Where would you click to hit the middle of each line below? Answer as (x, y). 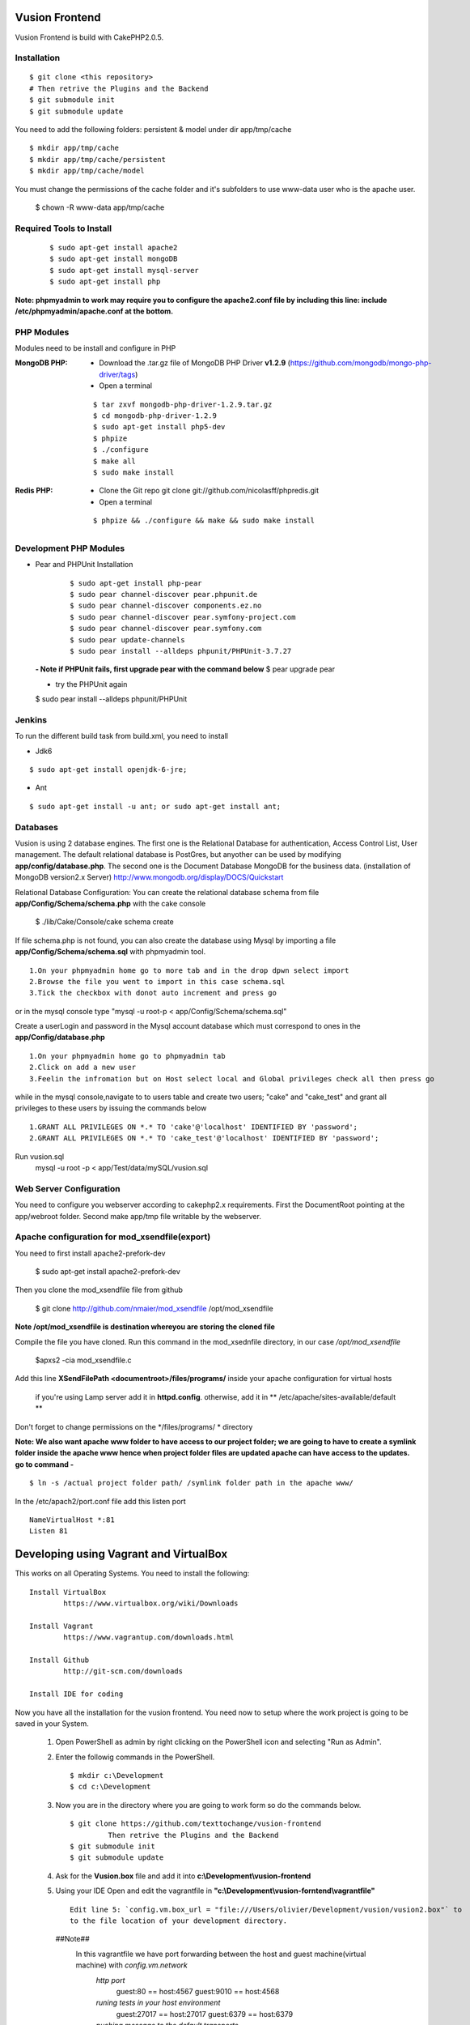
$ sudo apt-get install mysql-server (125, 270)
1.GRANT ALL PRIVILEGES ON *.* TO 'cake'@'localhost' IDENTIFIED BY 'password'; (194, 1127)
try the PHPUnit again (91, 684)
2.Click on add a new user (83, 1068)
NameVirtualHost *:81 (72, 1520)
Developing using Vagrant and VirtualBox (121, 1554)
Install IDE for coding (76, 1694)
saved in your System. (52, 1723)
